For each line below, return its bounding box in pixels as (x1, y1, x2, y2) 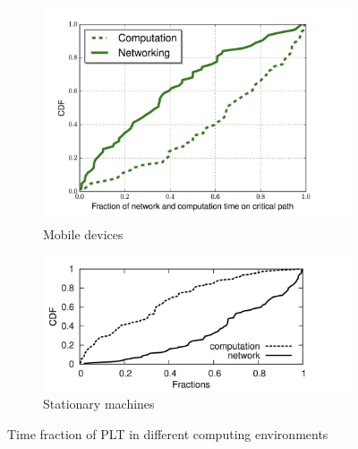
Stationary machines (43, 394, 155, 413)
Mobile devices (43, 225, 124, 244)
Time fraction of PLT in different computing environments (7, 424, 328, 443)
